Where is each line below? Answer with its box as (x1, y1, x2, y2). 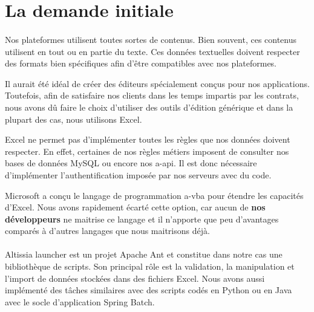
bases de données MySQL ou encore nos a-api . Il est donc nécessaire (5, 157, 257, 169)
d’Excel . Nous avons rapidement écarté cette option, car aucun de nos (5, 201, 266, 213)
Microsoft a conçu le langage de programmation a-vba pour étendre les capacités (5, 189, 304, 201)
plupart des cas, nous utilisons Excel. (5, 112, 142, 125)
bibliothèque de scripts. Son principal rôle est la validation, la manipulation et (5, 260, 295, 273)
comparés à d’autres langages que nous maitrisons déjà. (5, 224, 210, 237)
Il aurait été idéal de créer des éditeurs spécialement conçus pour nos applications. (5, 77, 310, 89)
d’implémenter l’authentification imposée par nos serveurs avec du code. (5, 168, 272, 181)
